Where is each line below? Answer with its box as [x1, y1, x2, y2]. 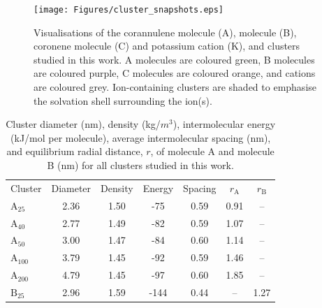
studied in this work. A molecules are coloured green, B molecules [34, 52, 315, 66]
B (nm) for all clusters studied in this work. [47, 158, 234, 172]
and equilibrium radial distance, [6, 144, 143, 159]
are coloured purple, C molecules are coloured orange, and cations [34, 66, 316, 80]
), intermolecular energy [173, 117, 276, 131]
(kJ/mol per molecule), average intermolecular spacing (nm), [10, 130, 271, 145]
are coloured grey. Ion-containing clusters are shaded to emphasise [34, 80, 317, 94]
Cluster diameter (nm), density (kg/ [6, 117, 161, 131]
